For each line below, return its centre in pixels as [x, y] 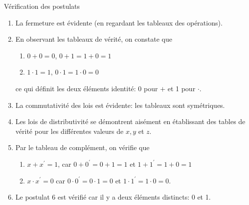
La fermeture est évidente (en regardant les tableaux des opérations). [119, 22]
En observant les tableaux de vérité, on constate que [94, 39]
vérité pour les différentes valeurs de [69, 131]
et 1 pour [181, 88]
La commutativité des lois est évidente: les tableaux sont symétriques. [120, 105]
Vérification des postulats [42, 6]
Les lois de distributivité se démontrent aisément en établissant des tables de [130, 121]
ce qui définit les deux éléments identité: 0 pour [87, 88]
